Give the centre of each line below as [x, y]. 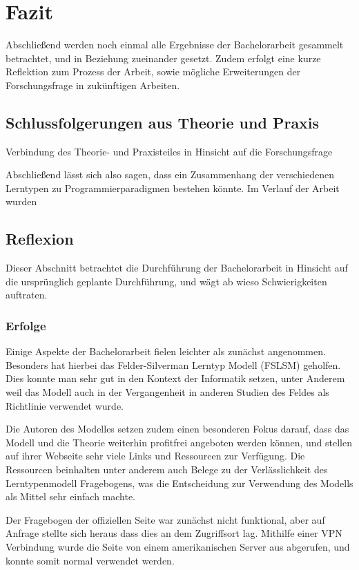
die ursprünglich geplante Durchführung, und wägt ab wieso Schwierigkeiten [166, 281]
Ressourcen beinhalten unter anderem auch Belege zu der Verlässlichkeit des [167, 469]
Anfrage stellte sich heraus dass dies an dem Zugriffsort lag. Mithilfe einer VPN [174, 533]
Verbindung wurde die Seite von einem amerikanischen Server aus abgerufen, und [178, 547]
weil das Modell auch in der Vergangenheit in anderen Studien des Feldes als [167, 392]
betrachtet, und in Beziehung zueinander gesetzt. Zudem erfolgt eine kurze [163, 58]
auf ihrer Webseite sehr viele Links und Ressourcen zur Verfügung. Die [155, 456]
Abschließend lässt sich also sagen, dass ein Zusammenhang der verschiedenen [170, 174]
